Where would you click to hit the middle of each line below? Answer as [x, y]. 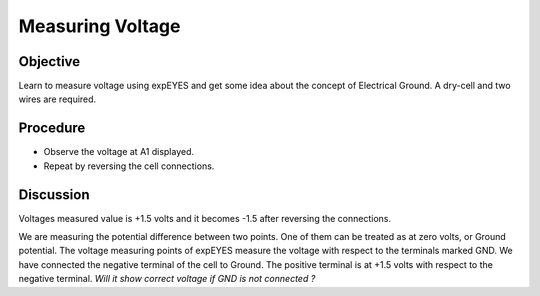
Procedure [52, 128]
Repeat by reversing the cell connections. [129, 166]
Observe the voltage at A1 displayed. [119, 152]
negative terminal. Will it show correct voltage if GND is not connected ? [167, 279]
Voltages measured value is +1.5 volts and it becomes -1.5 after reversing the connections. [205, 218]
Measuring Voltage [99, 26]
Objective [49, 61]
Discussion [54, 194]
